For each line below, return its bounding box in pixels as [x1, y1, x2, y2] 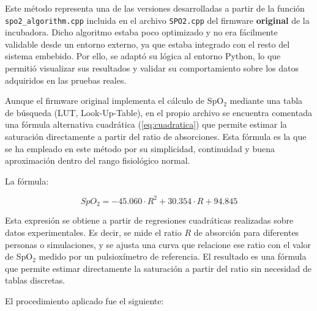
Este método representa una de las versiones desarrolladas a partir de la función [5, 2, 305, 14]
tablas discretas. [5, 274, 65, 287]
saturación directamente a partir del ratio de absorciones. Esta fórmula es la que [5, 130, 307, 142]
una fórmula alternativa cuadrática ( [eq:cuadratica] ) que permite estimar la [5, 118, 287, 131]
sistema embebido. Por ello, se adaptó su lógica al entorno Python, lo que [5, 49, 281, 62]
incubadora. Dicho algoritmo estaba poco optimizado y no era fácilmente [5, 26, 278, 38]
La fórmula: [5, 174, 49, 187]
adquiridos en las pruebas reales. [5, 73, 127, 86]
